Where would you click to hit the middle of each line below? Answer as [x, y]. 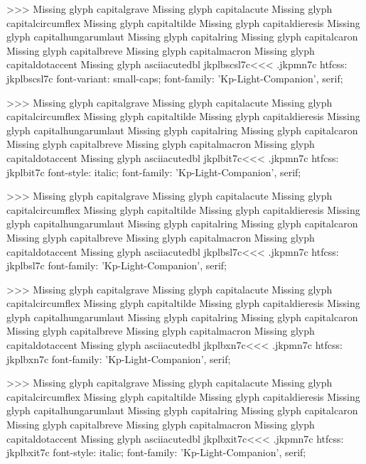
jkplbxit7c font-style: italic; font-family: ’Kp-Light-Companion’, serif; [156, 452]
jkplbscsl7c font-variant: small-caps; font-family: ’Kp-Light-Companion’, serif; [175, 78]
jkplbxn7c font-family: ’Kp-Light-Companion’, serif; [119, 358]
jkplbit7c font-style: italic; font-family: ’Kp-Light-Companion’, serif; [154, 172]
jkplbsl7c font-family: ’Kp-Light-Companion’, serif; [117, 265]
